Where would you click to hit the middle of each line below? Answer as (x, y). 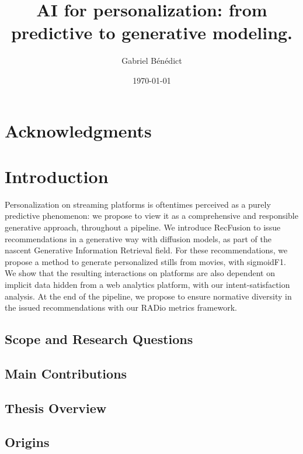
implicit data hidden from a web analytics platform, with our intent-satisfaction (147, 284)
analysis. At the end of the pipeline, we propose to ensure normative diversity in (148, 296)
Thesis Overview (56, 407)
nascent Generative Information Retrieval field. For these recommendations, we (146, 250)
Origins (27, 442)
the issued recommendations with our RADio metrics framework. (121, 307)
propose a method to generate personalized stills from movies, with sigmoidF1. (145, 261)
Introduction (57, 176)
